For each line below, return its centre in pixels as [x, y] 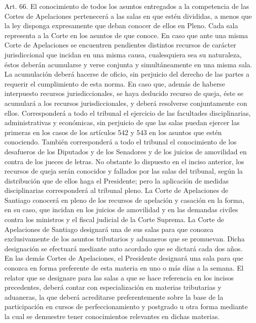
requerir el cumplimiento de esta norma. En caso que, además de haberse [115, 83]
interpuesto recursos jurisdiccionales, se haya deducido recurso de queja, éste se [124, 93]
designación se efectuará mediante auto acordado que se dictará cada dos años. [124, 248]
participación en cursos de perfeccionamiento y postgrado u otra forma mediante [126, 306]
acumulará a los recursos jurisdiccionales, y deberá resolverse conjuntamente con [126, 103]
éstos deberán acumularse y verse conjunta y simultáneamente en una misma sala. [128, 64]
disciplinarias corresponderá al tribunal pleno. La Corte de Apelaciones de [116, 190]
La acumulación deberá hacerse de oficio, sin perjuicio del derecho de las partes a [127, 74]
